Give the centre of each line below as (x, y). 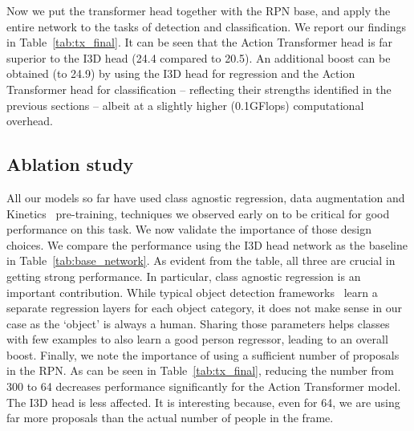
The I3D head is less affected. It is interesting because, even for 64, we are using (203, 402)
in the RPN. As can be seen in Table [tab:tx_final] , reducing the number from (200, 370)
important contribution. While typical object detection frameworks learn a (192, 292)
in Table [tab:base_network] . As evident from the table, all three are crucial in (201, 260)
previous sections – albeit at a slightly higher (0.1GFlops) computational (185, 105)
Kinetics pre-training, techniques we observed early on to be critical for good (198, 213)
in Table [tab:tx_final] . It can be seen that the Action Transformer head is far (200, 42)
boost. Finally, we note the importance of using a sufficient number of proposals (203, 354)
